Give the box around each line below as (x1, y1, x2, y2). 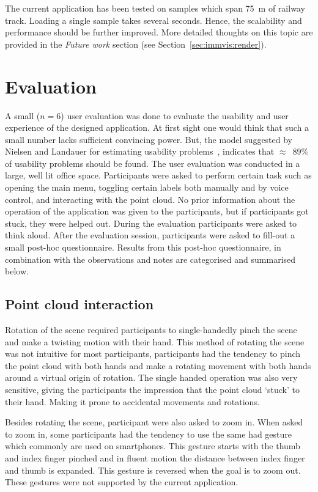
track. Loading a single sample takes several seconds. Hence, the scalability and (5, 13, 302, 26)
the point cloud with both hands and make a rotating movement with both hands (5, 359, 311, 372)
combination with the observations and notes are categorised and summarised (5, 252, 296, 265)
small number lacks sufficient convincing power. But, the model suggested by (5, 133, 293, 145)
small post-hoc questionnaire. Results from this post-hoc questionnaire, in (5, 241, 281, 254)
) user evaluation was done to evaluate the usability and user (61, 109, 289, 122)
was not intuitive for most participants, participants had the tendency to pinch (5, 347, 301, 360)
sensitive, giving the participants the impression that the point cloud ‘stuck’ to (5, 383, 300, 395)
